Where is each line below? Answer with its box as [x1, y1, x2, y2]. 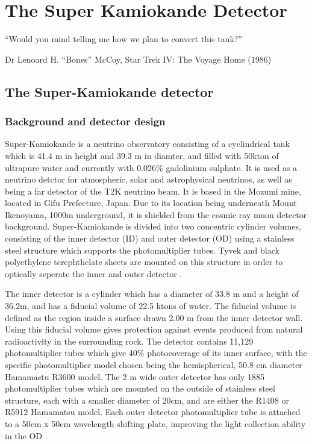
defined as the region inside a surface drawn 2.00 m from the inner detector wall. [5, 311, 303, 324]
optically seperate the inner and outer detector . [5, 267, 183, 280]
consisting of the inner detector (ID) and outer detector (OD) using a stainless [5, 232, 295, 245]
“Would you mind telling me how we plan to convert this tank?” [5, 33, 243, 45]
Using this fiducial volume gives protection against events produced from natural [5, 323, 303, 336]
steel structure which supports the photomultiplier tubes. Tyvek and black [5, 243, 279, 256]
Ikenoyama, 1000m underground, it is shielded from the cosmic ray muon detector [5, 208, 307, 220]
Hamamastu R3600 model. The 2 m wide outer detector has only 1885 [5, 370, 264, 383]
